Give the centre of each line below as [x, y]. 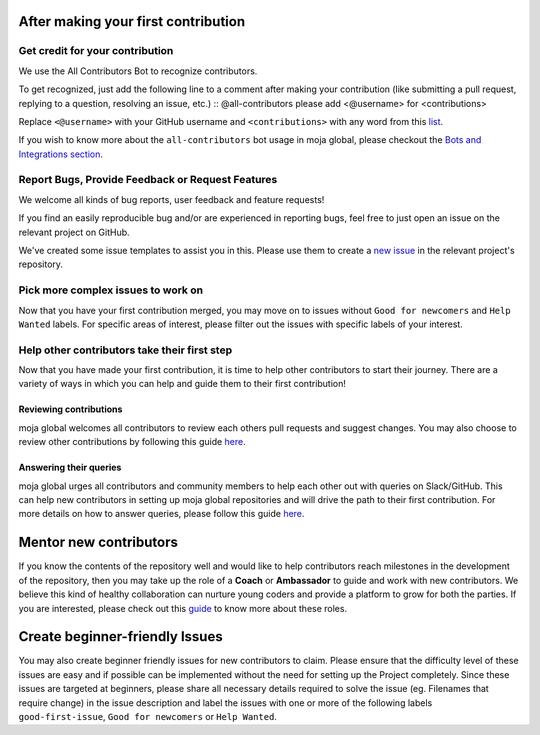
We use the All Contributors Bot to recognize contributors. [138, 71]
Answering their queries [70, 467]
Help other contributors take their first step [125, 350]
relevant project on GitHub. [74, 232]
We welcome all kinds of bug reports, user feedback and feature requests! [171, 199]
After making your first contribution [132, 21]
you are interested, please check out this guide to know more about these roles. [183, 608]
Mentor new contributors [98, 542]
